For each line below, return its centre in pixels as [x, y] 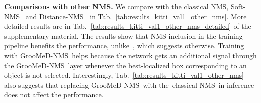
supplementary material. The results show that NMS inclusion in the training [123, 36]
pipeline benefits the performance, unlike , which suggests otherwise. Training [124, 46]
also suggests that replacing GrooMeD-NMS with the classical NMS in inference [129, 85]
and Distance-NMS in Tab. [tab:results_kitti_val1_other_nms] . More [136, 16]
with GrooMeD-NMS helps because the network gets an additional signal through [130, 55]
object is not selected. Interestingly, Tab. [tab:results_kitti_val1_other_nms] [124, 75]
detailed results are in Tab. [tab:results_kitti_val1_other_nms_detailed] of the [128, 26]
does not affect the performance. [54, 95]
